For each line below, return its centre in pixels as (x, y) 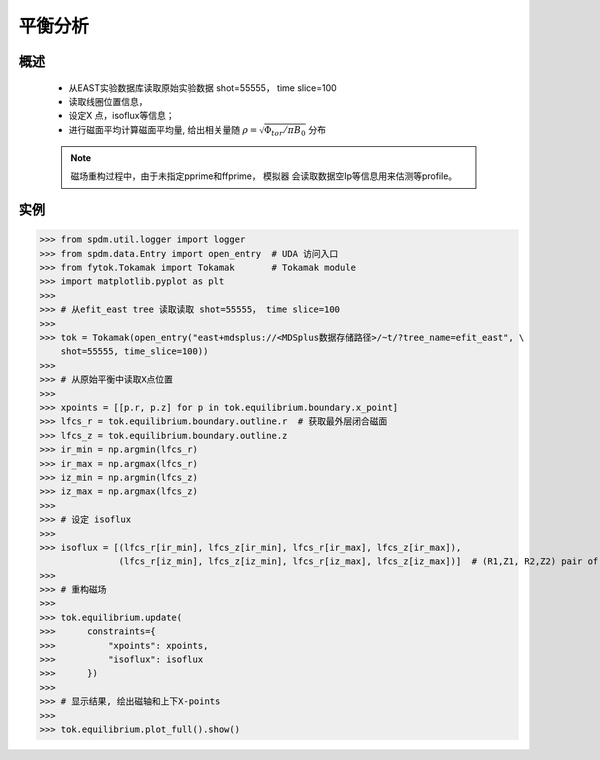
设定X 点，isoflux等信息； (121, 116)
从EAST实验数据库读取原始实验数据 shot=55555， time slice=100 (202, 87)
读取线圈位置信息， (108, 101)
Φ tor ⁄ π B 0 (284, 132)
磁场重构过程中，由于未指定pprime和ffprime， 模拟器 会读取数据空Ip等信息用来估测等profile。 (264, 176)
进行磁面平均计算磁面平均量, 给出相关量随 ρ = (163, 129)
